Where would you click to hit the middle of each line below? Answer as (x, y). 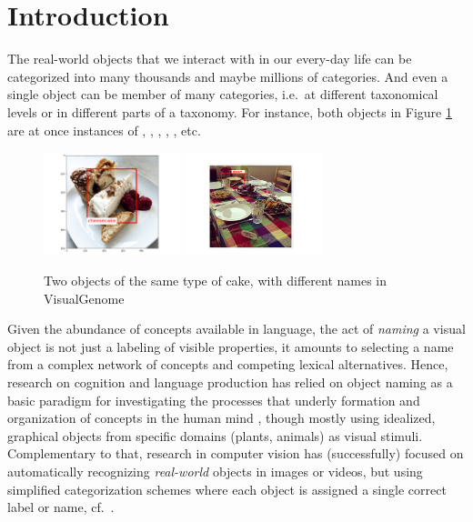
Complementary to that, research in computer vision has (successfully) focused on (236, 453)
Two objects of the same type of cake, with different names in (216, 281)
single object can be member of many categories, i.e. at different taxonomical (223, 94)
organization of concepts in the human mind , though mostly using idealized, (221, 418)
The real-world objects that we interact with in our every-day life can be (210, 59)
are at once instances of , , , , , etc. (104, 130)
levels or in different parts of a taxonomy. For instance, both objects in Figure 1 (230, 111)
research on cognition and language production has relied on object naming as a (230, 382)
